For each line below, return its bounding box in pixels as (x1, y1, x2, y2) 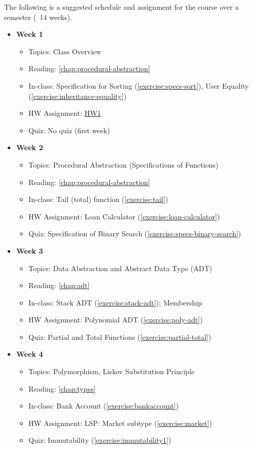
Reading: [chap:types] (28, 383, 96, 394)
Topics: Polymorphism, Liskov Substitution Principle (28, 366, 195, 377)
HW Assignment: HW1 (28, 108, 101, 118)
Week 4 (16, 349, 43, 359)
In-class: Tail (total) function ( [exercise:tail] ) (28, 194, 168, 205)
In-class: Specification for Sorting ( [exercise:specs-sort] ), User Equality (28, 80, 249, 91)
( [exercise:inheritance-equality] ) (28, 90, 127, 101)
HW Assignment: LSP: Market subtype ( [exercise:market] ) (28, 417, 212, 428)
